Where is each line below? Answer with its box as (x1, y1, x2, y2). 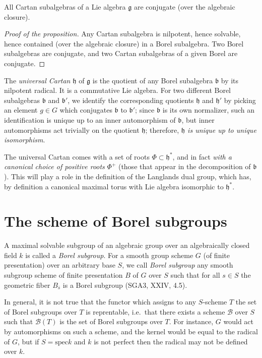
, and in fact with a (172, 151, 232, 162)
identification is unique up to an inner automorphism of (4, 114, 176, 125)
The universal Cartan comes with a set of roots (4, 151, 150, 162)
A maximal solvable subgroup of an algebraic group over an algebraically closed (4, 240, 250, 250)
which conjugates (59, 105, 112, 115)
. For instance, (169, 316, 214, 327)
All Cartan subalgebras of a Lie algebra (4, 2, 126, 12)
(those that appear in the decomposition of (118, 161, 251, 172)
